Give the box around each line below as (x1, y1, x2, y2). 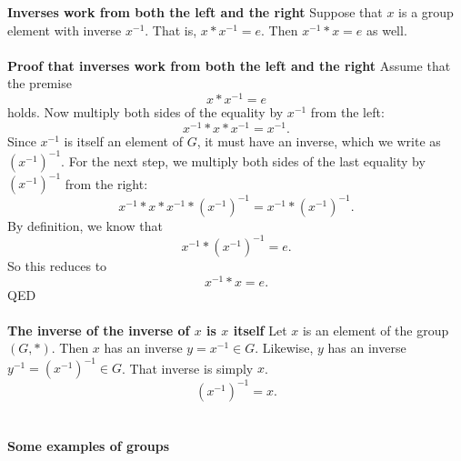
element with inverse (7, 20, 122, 39)
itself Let (233, 320, 287, 339)
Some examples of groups (7, 436, 170, 456)
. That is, (145, 20, 197, 39)
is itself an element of (64, 131, 183, 150)
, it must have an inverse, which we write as (196, 131, 441, 150)
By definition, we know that (7, 215, 163, 235)
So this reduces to (7, 256, 107, 275)
